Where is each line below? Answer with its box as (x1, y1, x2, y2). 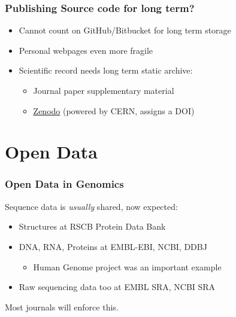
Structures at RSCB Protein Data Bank (19, 220, 166, 233)
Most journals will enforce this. (5, 300, 119, 313)
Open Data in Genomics (5, 176, 124, 191)
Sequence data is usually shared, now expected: (5, 200, 178, 212)
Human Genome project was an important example (33, 260, 222, 273)
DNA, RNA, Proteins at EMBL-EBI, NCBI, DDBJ (19, 240, 207, 252)
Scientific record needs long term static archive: (19, 64, 193, 77)
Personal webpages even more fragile (19, 44, 153, 56)
